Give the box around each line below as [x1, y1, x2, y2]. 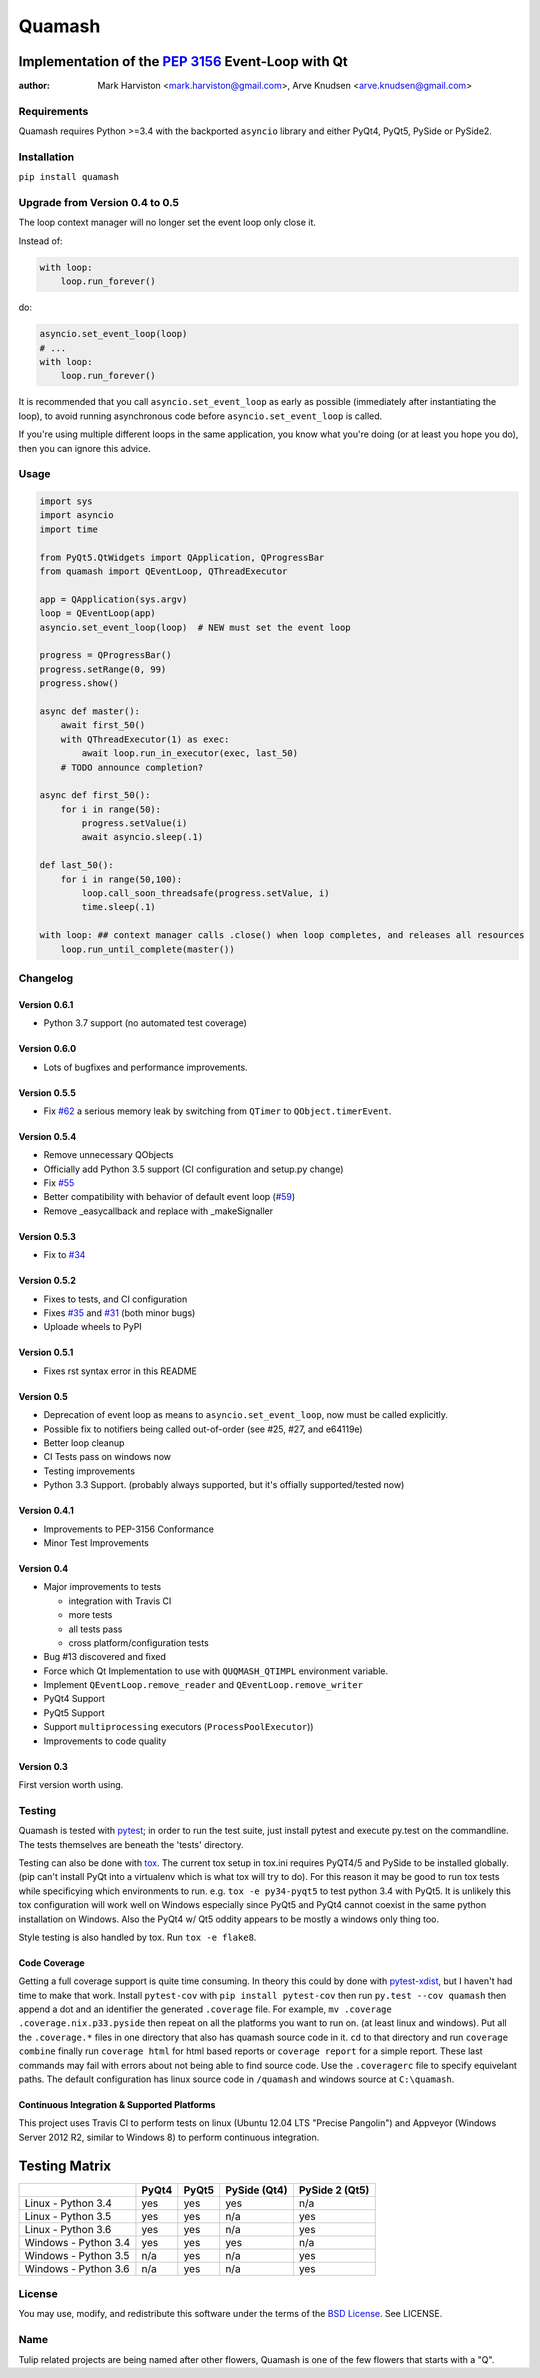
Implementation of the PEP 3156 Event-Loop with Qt [18, 53, 349, 70]
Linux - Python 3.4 [24, 2196, 112, 2210]
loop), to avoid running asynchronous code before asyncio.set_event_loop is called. [18, 410, 383, 422]
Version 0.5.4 [18, 1130, 77, 1142]
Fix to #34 [43, 1249, 86, 1261]
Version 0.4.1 [18, 1505, 75, 1517]
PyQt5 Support [43, 1706, 105, 1719]
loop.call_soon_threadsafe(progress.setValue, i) [81, 888, 330, 899]
